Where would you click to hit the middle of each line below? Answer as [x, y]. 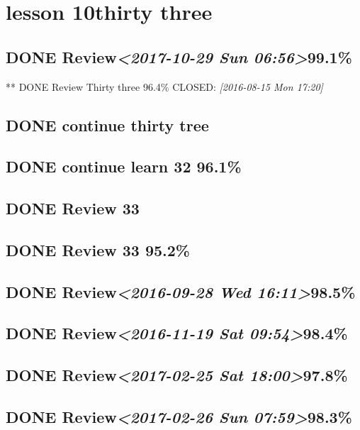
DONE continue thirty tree [107, 125]
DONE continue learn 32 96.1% [124, 166]
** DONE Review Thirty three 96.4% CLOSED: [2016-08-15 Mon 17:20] [164, 86]
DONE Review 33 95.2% [98, 249]
